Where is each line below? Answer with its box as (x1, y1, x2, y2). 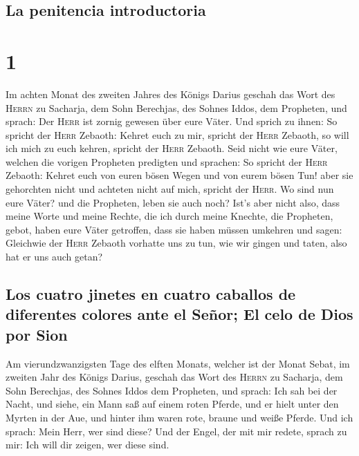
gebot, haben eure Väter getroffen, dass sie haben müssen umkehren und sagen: (6, 222, 342, 236)
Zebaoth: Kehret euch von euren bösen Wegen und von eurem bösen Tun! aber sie (6, 168, 353, 182)
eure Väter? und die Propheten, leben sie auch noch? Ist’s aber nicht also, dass (6, 195, 340, 209)
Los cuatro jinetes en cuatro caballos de (6, 283, 296, 305)
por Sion (6, 323, 68, 345)
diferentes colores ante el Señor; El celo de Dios (6, 303, 353, 325)
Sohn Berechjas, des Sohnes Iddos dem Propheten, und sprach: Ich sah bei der (6, 383, 338, 397)
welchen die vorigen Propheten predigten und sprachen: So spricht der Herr (6, 154, 328, 169)
